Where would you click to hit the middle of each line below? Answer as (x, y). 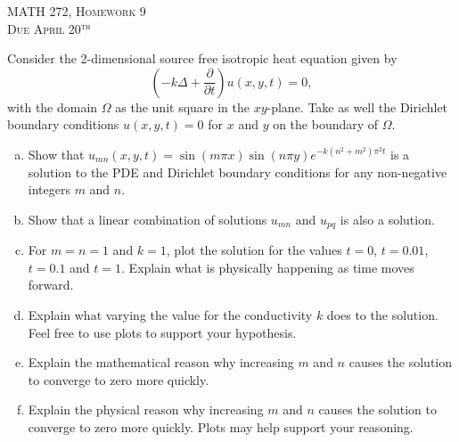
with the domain (53, 106)
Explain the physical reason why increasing (146, 409)
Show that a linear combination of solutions (148, 219)
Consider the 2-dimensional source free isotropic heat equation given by (202, 58)
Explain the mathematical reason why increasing (161, 362)
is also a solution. (387, 219)
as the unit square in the (182, 106)
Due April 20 (44, 28)
